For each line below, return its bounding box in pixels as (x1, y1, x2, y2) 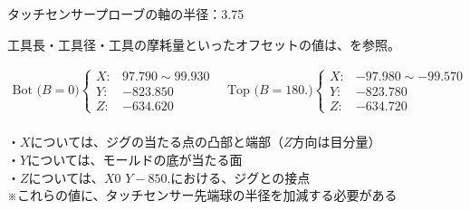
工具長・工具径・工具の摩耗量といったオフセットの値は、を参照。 (7, 34, 400, 53)
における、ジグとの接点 (170, 167, 311, 186)
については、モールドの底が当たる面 (27, 150, 243, 168)
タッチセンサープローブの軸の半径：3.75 (7, 5, 245, 23)
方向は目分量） (292, 132, 381, 151)
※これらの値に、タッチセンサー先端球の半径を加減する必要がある (7, 186, 398, 205)
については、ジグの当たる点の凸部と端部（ (30, 132, 283, 151)
